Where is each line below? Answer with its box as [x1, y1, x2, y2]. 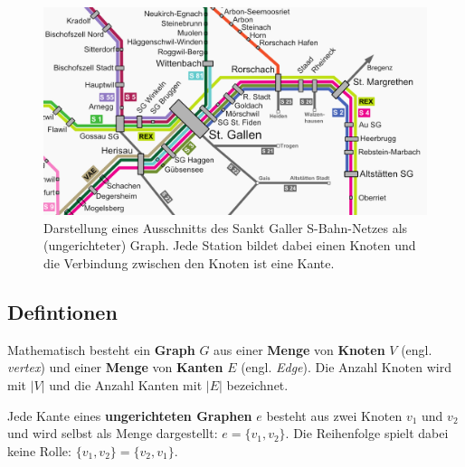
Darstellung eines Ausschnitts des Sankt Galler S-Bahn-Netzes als [43, 218, 408, 237]
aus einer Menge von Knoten [214, 340, 385, 359]
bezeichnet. [226, 375, 289, 394]
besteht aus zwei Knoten [266, 406, 403, 425]
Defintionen [7, 297, 118, 325]
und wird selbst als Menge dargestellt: [7, 424, 218, 443]
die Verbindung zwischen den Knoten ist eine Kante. [43, 254, 335, 272]
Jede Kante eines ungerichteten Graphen [7, 406, 252, 425]
